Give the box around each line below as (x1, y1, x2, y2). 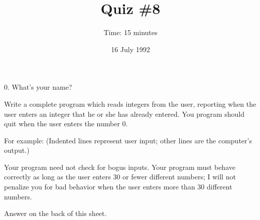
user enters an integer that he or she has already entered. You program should (4, 108, 245, 119)
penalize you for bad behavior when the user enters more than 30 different (4, 181, 232, 192)
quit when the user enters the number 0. (4, 118, 128, 129)
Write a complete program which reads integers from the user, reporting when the (4, 98, 256, 109)
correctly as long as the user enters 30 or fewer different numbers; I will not (4, 171, 236, 182)
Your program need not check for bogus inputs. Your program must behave (4, 161, 235, 172)
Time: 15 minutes (103, 27, 158, 38)
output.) (4, 145, 30, 155)
